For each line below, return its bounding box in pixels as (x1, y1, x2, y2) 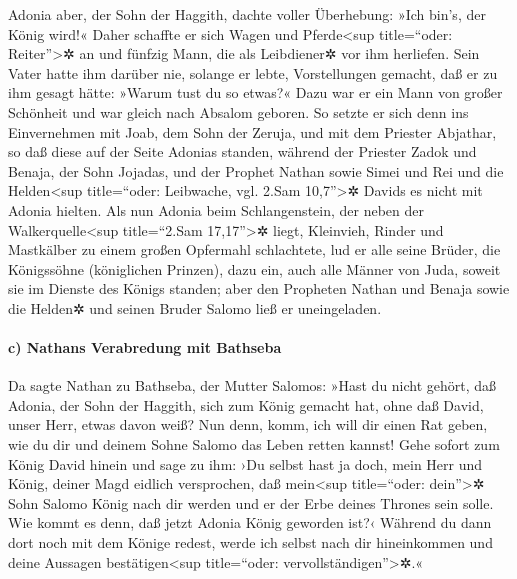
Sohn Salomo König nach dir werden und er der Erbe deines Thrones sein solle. (8, 492, 494, 513)
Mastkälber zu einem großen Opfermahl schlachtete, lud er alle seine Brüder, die (8, 239, 501, 260)
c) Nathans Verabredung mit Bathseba (8, 337, 282, 358)
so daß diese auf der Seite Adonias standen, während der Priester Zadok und (8, 141, 477, 162)
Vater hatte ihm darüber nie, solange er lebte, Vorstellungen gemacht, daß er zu (8, 62, 498, 83)
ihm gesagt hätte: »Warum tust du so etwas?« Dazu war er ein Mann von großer (8, 82, 503, 103)
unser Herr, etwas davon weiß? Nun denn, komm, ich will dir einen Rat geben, (8, 414, 488, 435)
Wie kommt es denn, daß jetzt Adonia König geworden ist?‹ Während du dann (8, 512, 492, 533)
